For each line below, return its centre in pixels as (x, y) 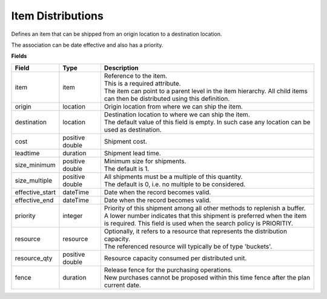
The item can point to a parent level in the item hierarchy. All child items (206, 91)
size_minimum (35, 165)
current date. (123, 285)
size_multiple (34, 180)
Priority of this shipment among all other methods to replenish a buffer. (205, 208)
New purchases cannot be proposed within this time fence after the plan (207, 277)
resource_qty (34, 258)
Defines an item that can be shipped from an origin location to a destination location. (117, 34)
